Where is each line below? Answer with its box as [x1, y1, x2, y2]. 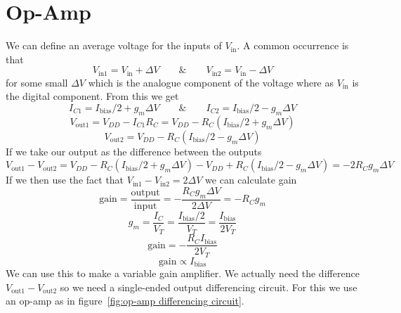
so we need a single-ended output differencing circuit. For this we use [60, 279, 357, 294]
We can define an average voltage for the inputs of [6, 38, 222, 53]
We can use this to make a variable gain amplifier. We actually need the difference [6, 266, 360, 281]
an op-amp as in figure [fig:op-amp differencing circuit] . [6, 293, 244, 308]
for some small [6, 75, 68, 89]
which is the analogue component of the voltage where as [88, 75, 334, 89]
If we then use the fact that [6, 172, 124, 187]
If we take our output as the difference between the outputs [6, 143, 262, 158]
